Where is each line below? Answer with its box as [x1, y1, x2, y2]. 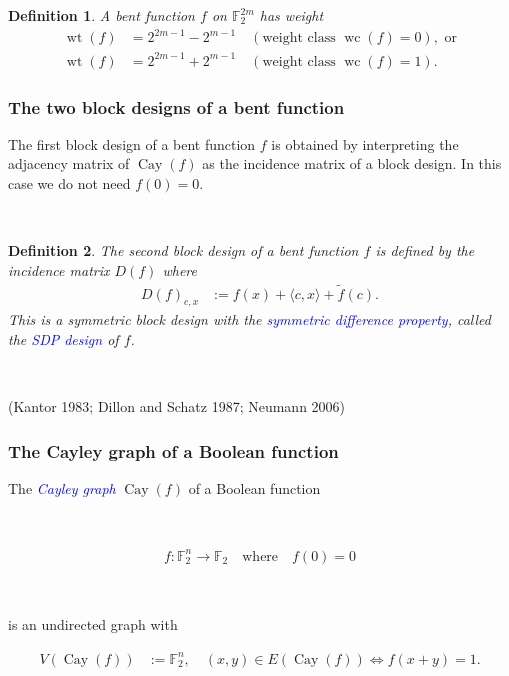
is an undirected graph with [8, 614, 178, 635]
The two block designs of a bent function [8, 94, 345, 119]
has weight [259, 5, 324, 25]
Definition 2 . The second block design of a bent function [8, 240, 359, 261]
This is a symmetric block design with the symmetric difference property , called [8, 309, 491, 330]
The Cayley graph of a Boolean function [8, 438, 339, 463]
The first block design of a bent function [8, 133, 256, 154]
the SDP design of [8, 329, 119, 350]
